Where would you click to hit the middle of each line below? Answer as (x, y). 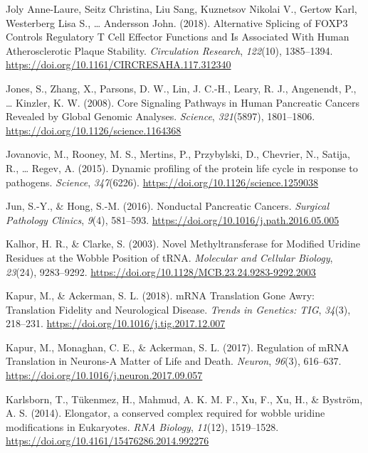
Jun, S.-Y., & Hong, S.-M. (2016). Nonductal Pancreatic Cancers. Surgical (167, 206)
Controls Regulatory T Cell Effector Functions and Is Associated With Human (178, 37)
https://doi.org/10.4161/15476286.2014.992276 (107, 441)
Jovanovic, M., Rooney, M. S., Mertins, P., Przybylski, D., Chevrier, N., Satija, (178, 154)
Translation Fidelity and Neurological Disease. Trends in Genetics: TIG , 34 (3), (178, 309)
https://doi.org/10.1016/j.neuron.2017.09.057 (104, 375)
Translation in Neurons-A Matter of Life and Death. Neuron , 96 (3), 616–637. (174, 361)
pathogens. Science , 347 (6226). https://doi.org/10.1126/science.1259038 (162, 182)
